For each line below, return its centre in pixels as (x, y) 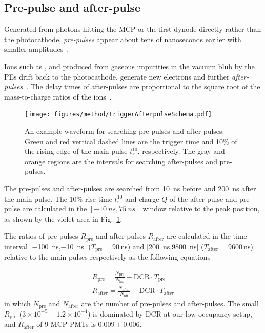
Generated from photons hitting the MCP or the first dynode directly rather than (133, 29)
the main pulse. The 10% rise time (58, 198)
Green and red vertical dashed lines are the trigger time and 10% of (131, 141)
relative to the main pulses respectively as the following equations (107, 257)
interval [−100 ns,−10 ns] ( (48, 246)
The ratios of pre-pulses (41, 236)
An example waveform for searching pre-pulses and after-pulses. (125, 131)
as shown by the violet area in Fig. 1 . (63, 218)
